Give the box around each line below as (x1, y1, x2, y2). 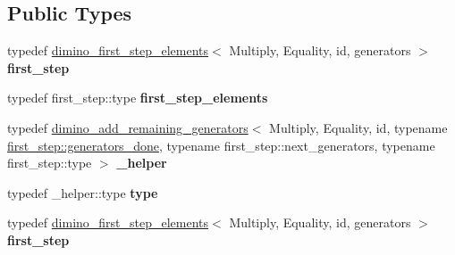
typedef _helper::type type (7, 183, 158, 202)
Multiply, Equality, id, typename (269, 118, 448, 136)
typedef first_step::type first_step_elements (7, 88, 268, 107)
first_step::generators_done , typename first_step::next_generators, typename (7, 136, 435, 154)
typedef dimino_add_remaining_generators (7, 118, 249, 136)
